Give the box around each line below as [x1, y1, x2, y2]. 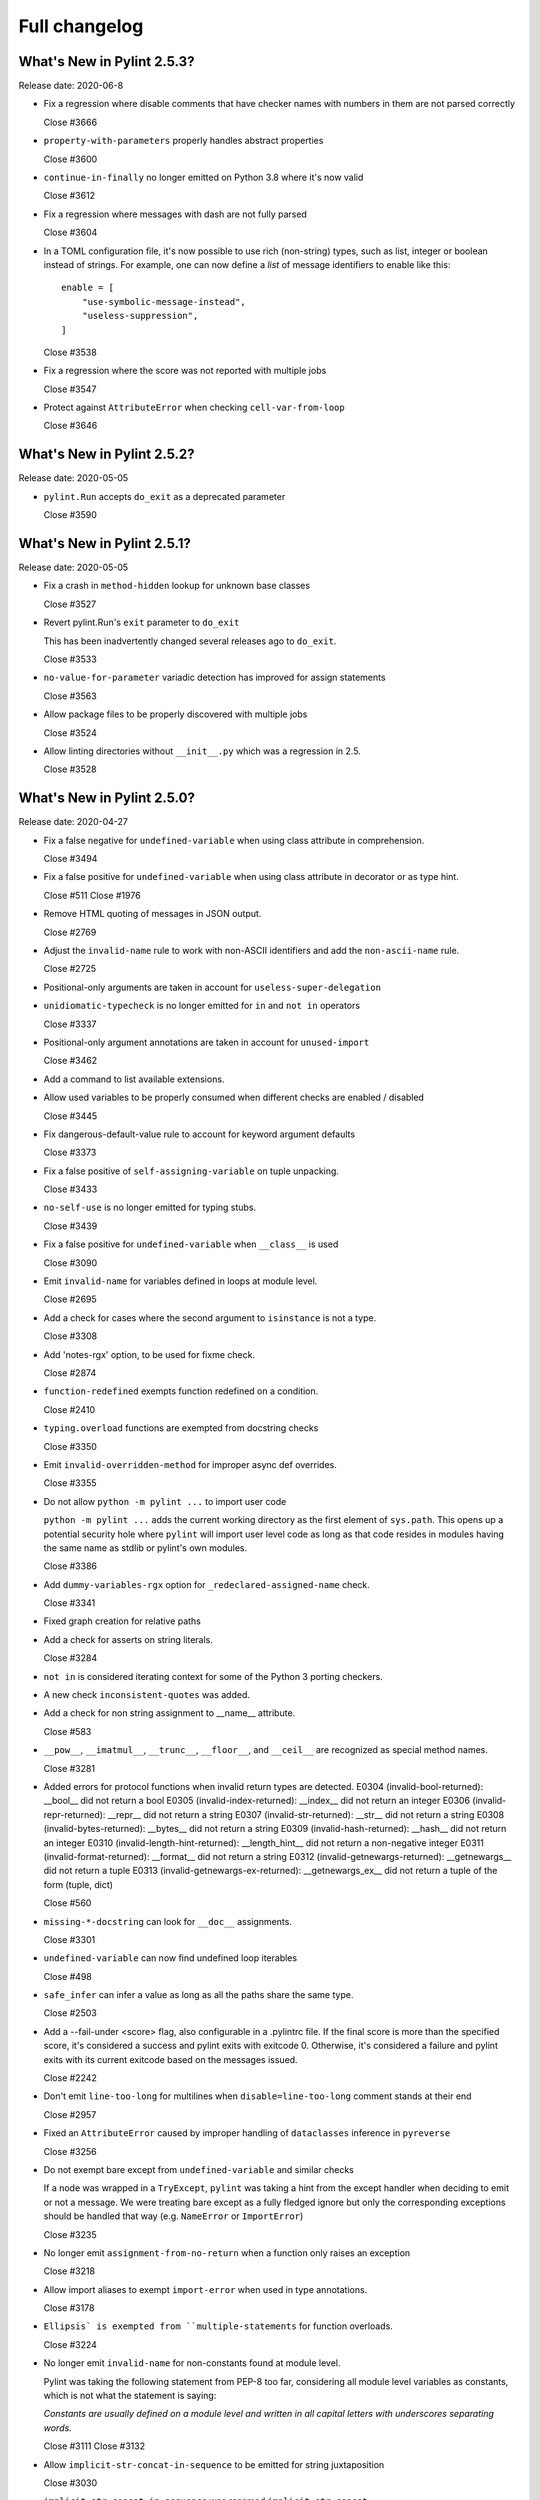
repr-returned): [43, 1808, 106, 1820]
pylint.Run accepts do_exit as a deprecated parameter [43, 490, 286, 502]
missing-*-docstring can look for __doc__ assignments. [43, 1915, 292, 1927]
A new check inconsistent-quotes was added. [43, 1689, 250, 1701]
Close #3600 [43, 153, 98, 165]
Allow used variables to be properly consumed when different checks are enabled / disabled [43, 1091, 425, 1104]
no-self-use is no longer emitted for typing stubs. [43, 1201, 257, 1214]
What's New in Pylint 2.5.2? [18, 446, 195, 463]
